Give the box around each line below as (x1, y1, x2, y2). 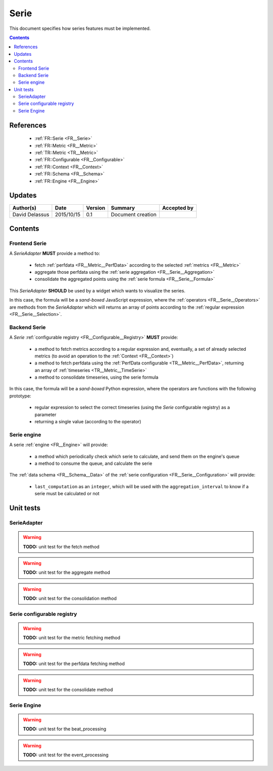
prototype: (9, 393, 31, 399)
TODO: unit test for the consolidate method (23, 686, 113, 692)
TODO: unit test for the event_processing (23, 752, 109, 758)
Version (86, 204, 106, 211)
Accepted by (162, 204, 194, 211)
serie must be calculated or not (34, 491, 100, 497)
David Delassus (12, 211, 50, 218)
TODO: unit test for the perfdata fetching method (23, 660, 125, 667)
